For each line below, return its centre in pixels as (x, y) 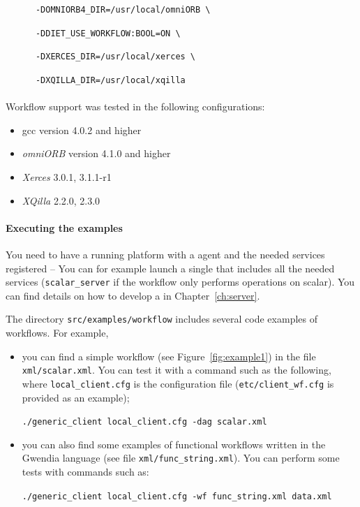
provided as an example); (76, 397)
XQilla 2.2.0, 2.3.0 (61, 200)
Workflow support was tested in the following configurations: (135, 106)
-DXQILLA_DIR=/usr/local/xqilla (110, 80)
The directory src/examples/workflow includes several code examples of (162, 319)
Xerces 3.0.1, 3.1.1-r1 (67, 177)
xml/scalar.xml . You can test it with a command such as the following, (177, 370)
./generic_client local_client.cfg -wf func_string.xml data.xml (177, 496)
